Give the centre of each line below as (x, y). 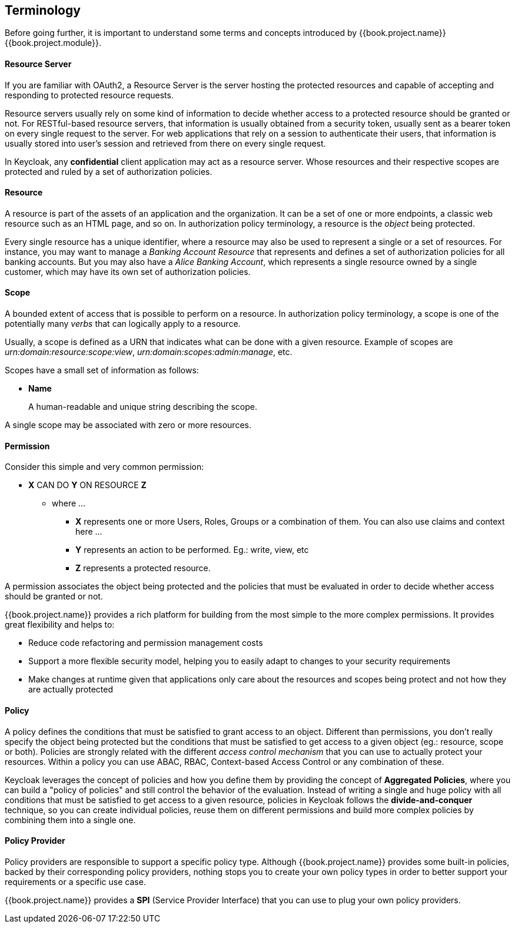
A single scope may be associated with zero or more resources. (128, 425)
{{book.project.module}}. (53, 43)
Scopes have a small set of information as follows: (102, 370)
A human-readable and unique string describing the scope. (143, 407)
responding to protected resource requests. (89, 95)
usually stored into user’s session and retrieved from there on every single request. (165, 143)
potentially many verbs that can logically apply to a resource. (123, 324)
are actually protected (71, 690)
